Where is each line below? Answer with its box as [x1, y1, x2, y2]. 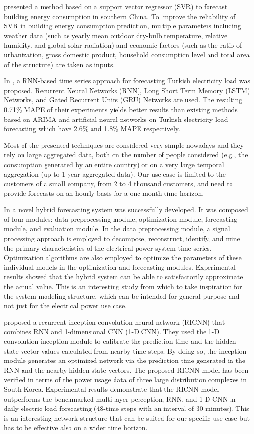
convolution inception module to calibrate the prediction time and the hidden [4, 336, 236, 346]
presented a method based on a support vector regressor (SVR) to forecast [4, 1, 228, 11]
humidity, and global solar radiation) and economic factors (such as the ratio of [4, 40, 242, 50]
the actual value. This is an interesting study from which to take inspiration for [4, 281, 242, 291]
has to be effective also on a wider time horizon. [4, 422, 148, 433]
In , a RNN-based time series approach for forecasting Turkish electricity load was [4, 75, 250, 86]
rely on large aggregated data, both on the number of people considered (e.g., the [4, 149, 248, 160]
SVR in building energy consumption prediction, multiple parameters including [4, 21, 241, 31]
